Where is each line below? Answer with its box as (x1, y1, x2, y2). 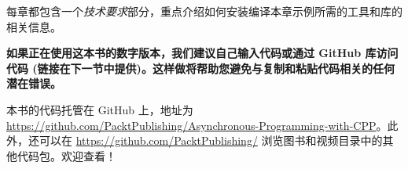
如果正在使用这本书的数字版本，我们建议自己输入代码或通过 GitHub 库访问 (6, 45, 399, 61)
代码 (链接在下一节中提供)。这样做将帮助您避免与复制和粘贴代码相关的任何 (6, 59, 395, 76)
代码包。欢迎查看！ (17, 147, 116, 164)
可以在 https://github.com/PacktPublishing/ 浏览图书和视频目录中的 (39, 132, 383, 149)
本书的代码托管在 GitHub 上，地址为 (6, 101, 193, 117)
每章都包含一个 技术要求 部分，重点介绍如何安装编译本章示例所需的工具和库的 (6, 3, 402, 19)
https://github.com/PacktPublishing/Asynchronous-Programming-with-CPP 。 (6, 117, 388, 133)
